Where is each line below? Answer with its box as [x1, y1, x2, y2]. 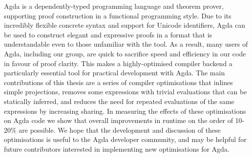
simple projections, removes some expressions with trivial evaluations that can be [4, 87, 247, 97]
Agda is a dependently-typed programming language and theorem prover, [4, 1, 224, 11]
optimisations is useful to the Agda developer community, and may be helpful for [4, 134, 247, 144]
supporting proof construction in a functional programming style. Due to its [4, 10, 231, 20]
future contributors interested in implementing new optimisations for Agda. [4, 143, 230, 154]
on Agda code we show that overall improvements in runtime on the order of [4, 115, 233, 125]
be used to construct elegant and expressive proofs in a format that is [4, 29, 212, 39]
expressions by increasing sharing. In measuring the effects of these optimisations [4, 105, 246, 116]
